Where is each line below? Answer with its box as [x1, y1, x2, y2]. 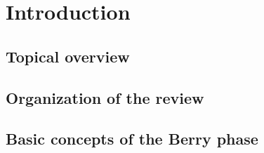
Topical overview [6, 45, 130, 67]
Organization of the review [6, 86, 204, 108]
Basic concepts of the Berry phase [6, 128, 258, 149]
